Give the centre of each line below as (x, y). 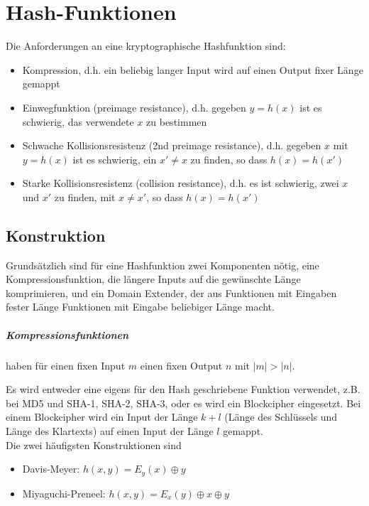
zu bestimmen (177, 121)
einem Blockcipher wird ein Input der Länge (102, 417)
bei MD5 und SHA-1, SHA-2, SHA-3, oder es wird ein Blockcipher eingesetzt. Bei (183, 403)
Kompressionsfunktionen (67, 334)
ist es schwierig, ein (115, 159)
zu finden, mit (85, 197)
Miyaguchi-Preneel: (64, 493)
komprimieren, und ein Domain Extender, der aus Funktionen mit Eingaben (171, 292)
